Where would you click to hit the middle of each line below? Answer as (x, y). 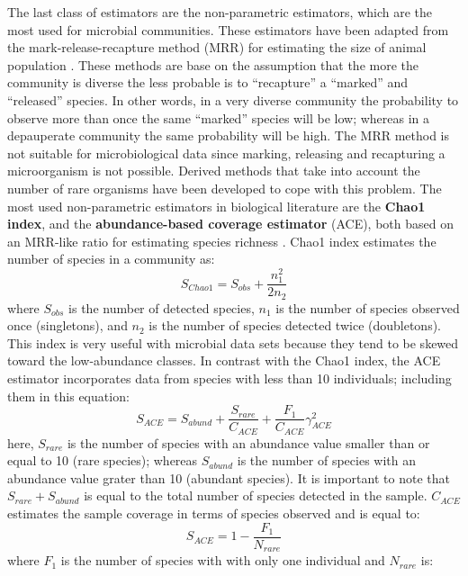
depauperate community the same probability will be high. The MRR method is (229, 135)
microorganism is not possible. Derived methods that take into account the (214, 171)
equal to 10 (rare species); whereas (103, 460)
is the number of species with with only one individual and (223, 560)
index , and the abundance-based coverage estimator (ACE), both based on (230, 224)
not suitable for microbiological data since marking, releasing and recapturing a (226, 153)
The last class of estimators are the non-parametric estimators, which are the (220, 12)
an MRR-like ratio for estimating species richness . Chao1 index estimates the (222, 241)
